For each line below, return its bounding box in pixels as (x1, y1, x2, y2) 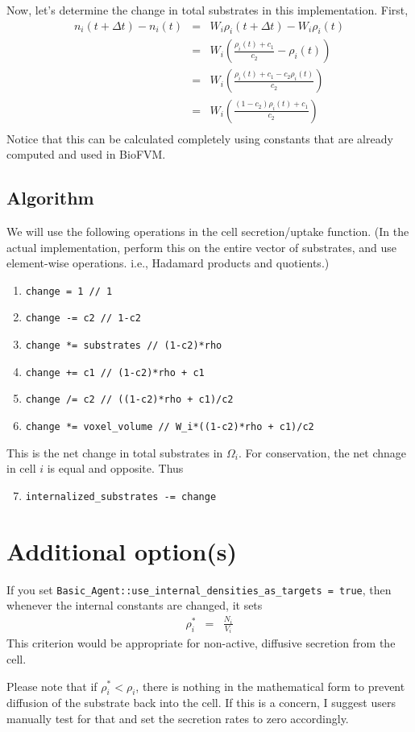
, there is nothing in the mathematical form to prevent (135, 677, 405, 694)
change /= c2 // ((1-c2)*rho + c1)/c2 (25, 394, 234, 406)
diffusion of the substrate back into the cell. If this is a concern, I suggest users (6, 694, 396, 711)
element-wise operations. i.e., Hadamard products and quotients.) (6, 254, 330, 271)
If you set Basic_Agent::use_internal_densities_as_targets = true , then (6, 581, 392, 598)
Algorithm (6, 185, 94, 210)
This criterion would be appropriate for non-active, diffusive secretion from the (6, 635, 396, 651)
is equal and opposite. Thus (47, 460, 184, 477)
